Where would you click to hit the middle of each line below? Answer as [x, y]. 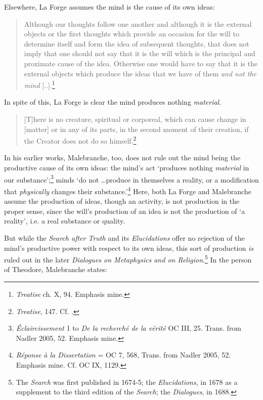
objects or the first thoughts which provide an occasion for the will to [131, 34]
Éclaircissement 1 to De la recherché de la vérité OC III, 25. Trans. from [129, 328]
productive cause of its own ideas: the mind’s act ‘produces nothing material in [127, 168]
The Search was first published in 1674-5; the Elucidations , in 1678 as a [127, 382]
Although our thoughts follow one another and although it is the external [138, 24]
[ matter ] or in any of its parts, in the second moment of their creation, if [136, 129]
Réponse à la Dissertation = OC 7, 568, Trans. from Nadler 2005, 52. [123, 355]
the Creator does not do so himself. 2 [80, 140]
